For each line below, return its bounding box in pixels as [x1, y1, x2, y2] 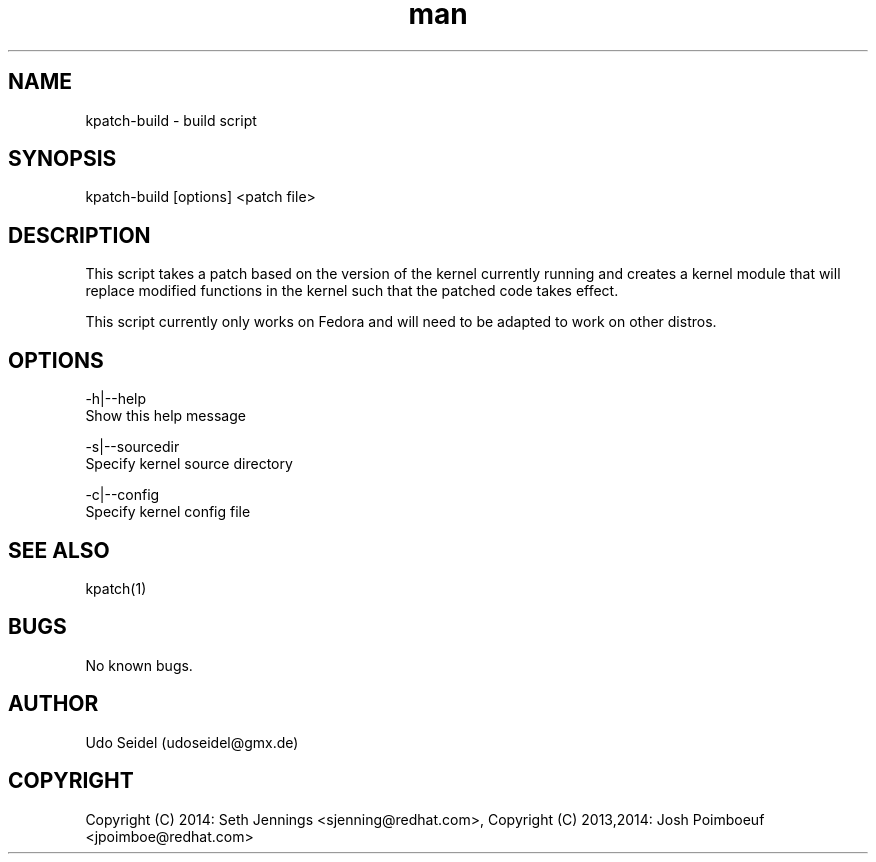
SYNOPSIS [8, 146, 117, 172]
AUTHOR [8, 691, 99, 717]
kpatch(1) [85, 579, 147, 597]
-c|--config [85, 486, 160, 504]
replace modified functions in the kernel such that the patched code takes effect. [85, 282, 619, 300]
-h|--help [85, 390, 147, 408]
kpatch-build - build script [85, 111, 257, 129]
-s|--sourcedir [85, 438, 180, 456]
